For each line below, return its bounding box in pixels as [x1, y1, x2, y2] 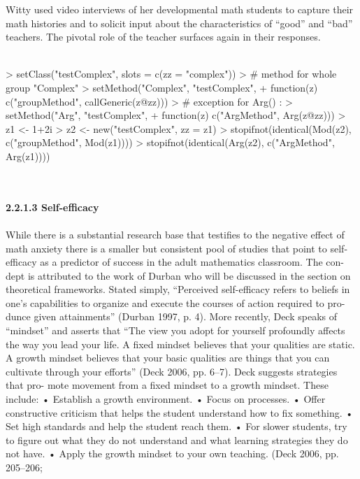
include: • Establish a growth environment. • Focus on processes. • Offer [6, 392, 326, 406]
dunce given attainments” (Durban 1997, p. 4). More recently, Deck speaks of [6, 309, 338, 324]
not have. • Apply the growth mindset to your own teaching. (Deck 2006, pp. [6, 446, 339, 461]
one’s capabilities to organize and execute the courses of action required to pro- [6, 295, 345, 310]
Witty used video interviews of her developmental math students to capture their [6, 2, 354, 16]
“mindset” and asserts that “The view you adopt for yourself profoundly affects [6, 323, 345, 338]
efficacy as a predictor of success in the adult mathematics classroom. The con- [6, 255, 344, 269]
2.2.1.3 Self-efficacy [6, 199, 99, 214]
